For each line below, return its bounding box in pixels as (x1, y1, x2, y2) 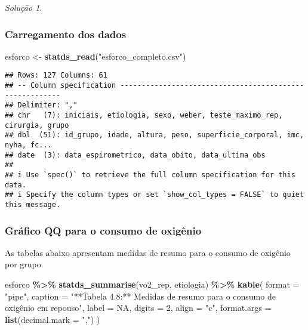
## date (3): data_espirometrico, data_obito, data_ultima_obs (5, 150, 266, 159)
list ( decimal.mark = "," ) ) (5, 313, 100, 325)
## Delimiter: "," (5, 101, 78, 110)
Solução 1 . (5, 1, 42, 13)
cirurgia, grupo (5, 121, 69, 129)
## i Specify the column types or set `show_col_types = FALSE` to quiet (5, 190, 304, 199)
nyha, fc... (5, 141, 52, 149)
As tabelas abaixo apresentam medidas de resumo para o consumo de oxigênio (5, 246, 291, 258)
